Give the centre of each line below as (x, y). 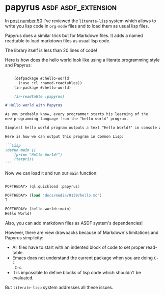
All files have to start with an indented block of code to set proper (78, 247)
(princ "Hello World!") (38, 155)
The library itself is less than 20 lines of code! (51, 50)
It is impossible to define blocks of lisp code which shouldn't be (77, 272)
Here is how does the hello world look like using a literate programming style (82, 60)
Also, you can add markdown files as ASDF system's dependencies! (74, 223)
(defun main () (21, 150)
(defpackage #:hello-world (41, 78)
